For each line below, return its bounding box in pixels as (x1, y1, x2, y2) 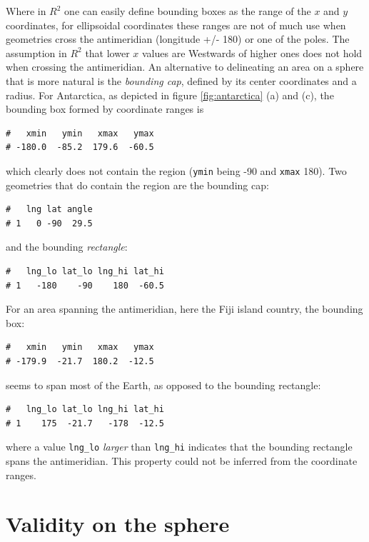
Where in (6, 4, 46, 18)
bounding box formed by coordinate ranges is (6, 101, 204, 116)
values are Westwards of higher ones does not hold (141, 45, 363, 60)
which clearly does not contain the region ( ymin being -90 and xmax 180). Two (6, 163, 347, 178)
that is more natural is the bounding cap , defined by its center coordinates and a (6, 73, 357, 88)
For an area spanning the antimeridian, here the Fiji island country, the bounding (6, 301, 363, 316)
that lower (85, 45, 130, 60)
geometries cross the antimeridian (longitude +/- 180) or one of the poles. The (6, 31, 350, 46)
